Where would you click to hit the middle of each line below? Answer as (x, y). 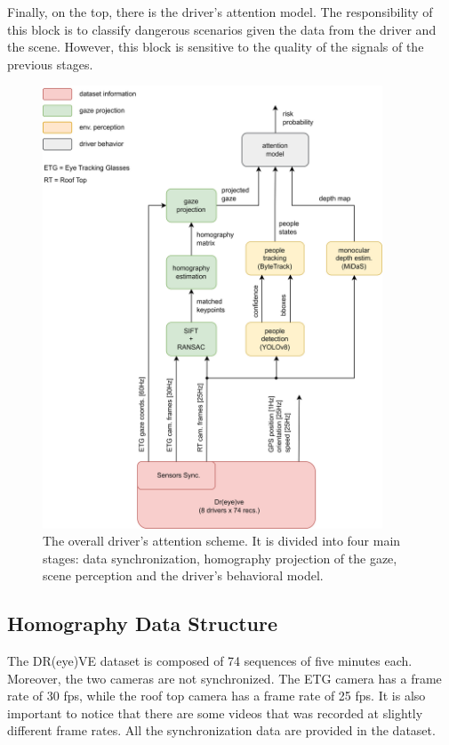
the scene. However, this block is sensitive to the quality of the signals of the (216, 47)
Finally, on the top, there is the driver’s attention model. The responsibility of (220, 12)
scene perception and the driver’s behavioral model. (183, 575)
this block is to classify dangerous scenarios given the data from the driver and (222, 29)
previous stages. (50, 64)
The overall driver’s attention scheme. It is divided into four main (222, 541)
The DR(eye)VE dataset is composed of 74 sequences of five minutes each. (210, 661)
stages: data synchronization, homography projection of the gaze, (220, 558)
